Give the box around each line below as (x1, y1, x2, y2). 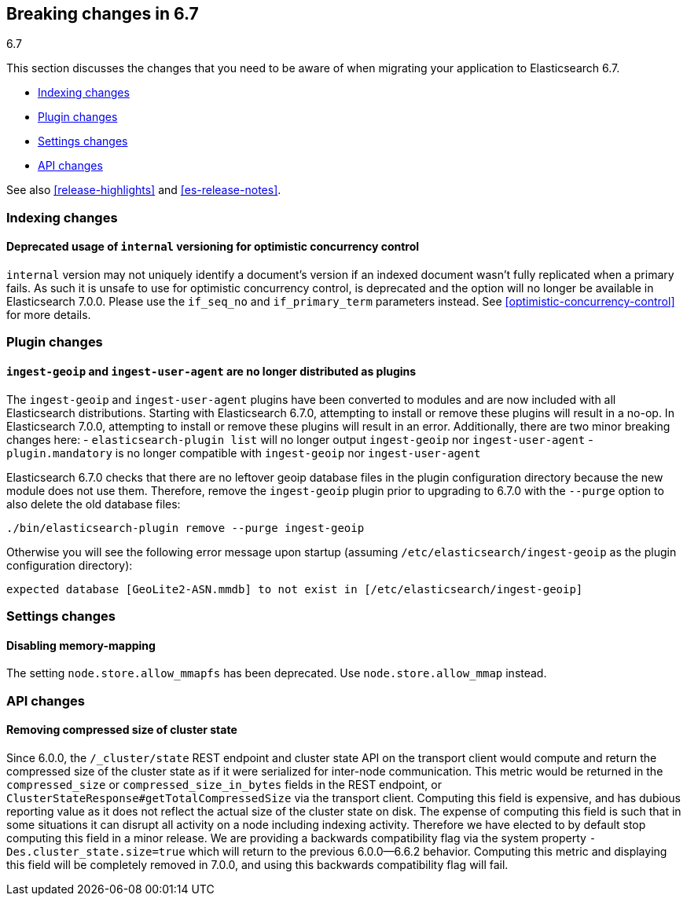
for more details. (6, 308, 91, 322)
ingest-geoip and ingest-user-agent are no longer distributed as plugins (6, 365, 417, 378)
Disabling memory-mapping (6, 638, 156, 652)
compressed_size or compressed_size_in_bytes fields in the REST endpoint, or (6, 777, 442, 791)
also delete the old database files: (6, 497, 181, 511)
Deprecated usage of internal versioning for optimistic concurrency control (6, 240, 420, 254)
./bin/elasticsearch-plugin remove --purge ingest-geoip (6, 521, 365, 534)
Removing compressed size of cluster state (6, 723, 237, 737)
